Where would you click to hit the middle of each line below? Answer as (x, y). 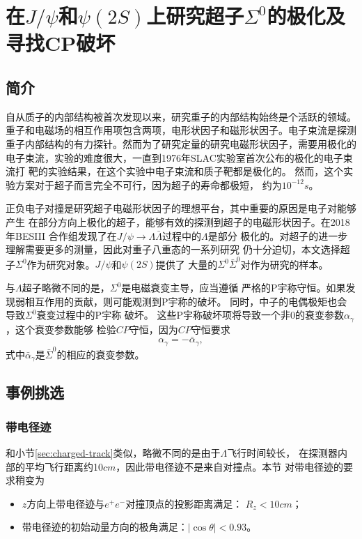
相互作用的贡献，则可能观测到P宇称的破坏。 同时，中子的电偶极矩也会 (186, 301)
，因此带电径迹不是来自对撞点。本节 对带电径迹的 (230, 466)
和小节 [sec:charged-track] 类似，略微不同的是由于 (113, 453)
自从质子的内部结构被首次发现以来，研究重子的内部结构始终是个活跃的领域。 (181, 116)
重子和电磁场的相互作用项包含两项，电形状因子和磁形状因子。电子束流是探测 (181, 130)
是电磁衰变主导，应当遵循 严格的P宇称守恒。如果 (234, 288)
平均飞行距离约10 (64, 466)
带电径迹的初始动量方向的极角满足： (105, 527)
